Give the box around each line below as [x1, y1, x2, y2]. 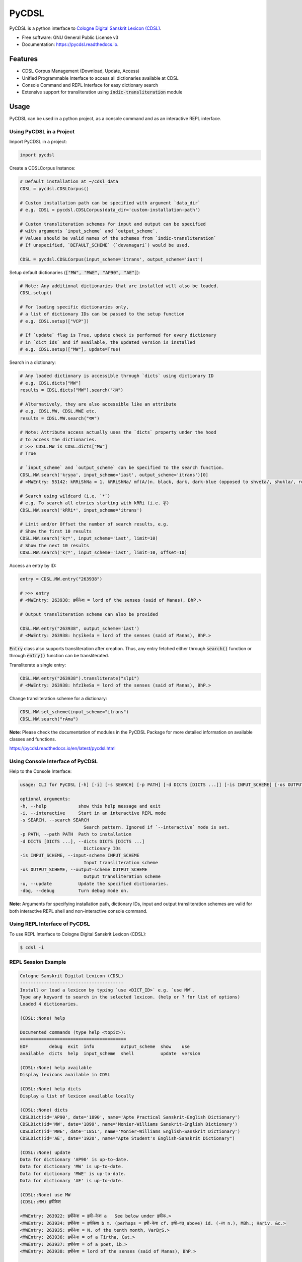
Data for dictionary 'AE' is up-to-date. [20, 1178, 124, 1184]
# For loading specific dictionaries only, [20, 304, 129, 310]
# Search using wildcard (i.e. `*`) [20, 493, 111, 499]
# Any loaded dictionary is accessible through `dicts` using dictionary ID [20, 373, 214, 379]
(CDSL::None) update [20, 1149, 70, 1155]
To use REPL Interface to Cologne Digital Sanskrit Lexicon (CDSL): [9, 931, 147, 937]
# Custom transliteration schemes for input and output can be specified [20, 221, 206, 227]
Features [9, 55, 38, 63]
